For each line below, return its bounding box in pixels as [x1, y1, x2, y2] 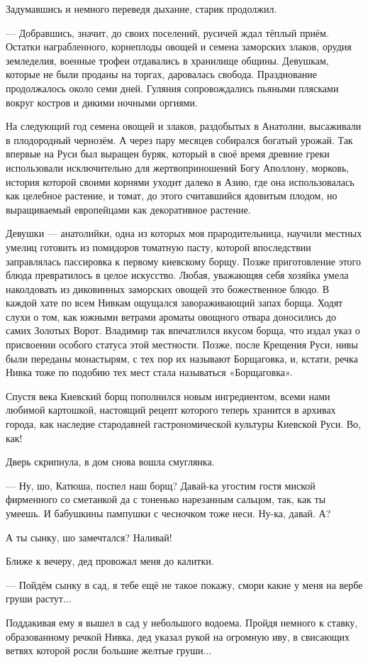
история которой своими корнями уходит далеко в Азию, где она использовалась [6, 174, 355, 189]
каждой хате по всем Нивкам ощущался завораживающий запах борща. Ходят [6, 295, 343, 310]
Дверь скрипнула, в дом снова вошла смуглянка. [6, 454, 215, 469]
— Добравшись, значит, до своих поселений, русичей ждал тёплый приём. [6, 25, 329, 40]
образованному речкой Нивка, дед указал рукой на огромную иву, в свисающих [6, 629, 350, 644]
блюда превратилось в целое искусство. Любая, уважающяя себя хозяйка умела [6, 267, 349, 282]
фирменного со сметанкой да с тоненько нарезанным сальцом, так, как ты [6, 492, 326, 507]
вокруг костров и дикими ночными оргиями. [6, 94, 198, 109]
